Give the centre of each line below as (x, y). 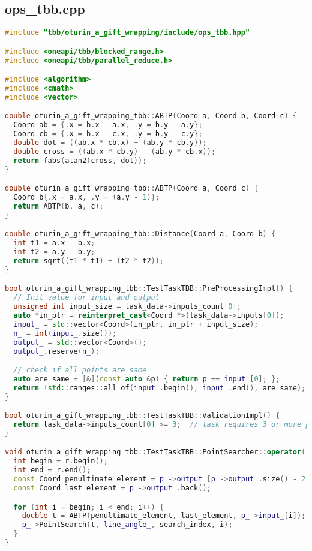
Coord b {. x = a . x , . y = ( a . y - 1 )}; (86, 198)
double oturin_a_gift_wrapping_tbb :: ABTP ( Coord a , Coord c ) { (132, 189)
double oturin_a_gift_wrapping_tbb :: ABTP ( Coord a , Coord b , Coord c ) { (151, 116)
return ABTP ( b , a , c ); (58, 206)
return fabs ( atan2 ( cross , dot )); (80, 160)
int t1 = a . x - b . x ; (54, 243)
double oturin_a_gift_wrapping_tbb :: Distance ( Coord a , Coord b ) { (140, 234)
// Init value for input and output (86, 298)
